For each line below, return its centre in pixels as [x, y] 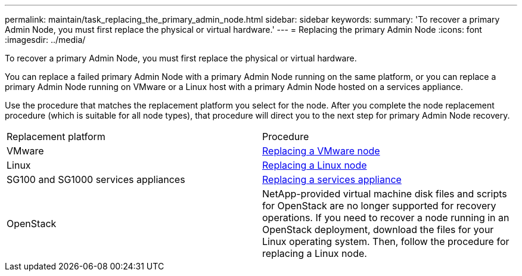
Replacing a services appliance [332, 179]
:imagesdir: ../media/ [45, 40]
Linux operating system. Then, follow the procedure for [386, 241]
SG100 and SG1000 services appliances [96, 179]
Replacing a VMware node [321, 151]
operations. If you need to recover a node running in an [386, 218]
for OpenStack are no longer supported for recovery [379, 206]
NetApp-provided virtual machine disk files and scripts [385, 194]
